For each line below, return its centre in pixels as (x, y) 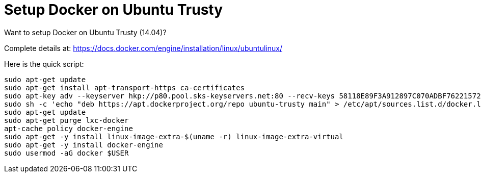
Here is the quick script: (44, 64)
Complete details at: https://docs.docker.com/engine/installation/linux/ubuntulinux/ (143, 48)
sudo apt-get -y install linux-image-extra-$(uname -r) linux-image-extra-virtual (174, 136)
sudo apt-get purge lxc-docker (66, 120)
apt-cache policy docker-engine (69, 128)
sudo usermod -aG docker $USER (66, 153)
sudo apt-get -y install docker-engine (84, 145)
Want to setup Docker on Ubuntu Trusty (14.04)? (85, 32)
